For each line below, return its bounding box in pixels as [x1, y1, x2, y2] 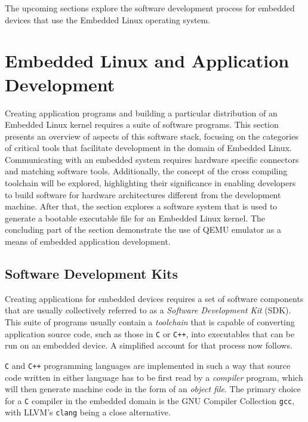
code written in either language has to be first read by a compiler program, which [5, 371, 303, 383]
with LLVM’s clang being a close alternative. [5, 406, 171, 418]
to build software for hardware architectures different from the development [5, 188, 281, 201]
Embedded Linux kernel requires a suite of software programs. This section [5, 118, 279, 131]
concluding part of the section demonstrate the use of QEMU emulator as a [5, 223, 281, 236]
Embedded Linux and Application [5, 48, 289, 73]
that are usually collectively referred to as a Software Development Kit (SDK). [5, 304, 291, 316]
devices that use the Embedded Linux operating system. [5, 13, 211, 26]
